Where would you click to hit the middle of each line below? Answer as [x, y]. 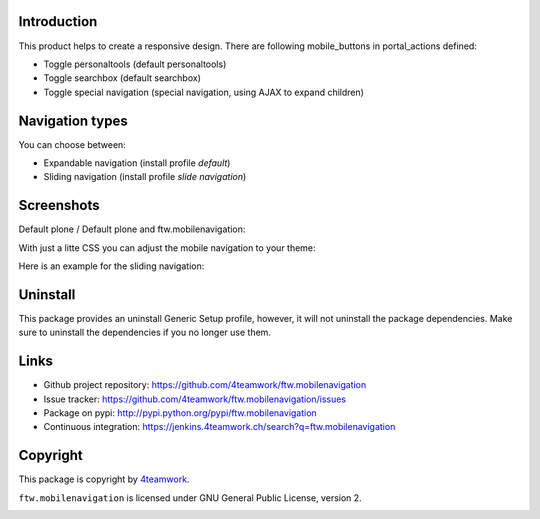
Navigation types [73, 120]
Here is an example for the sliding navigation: [111, 266]
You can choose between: [72, 144]
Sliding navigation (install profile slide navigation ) [145, 177]
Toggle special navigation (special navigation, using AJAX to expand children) [204, 92]
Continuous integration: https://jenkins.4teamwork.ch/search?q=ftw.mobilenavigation [219, 427]
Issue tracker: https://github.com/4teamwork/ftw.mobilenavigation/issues [195, 399]
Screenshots [59, 205]
